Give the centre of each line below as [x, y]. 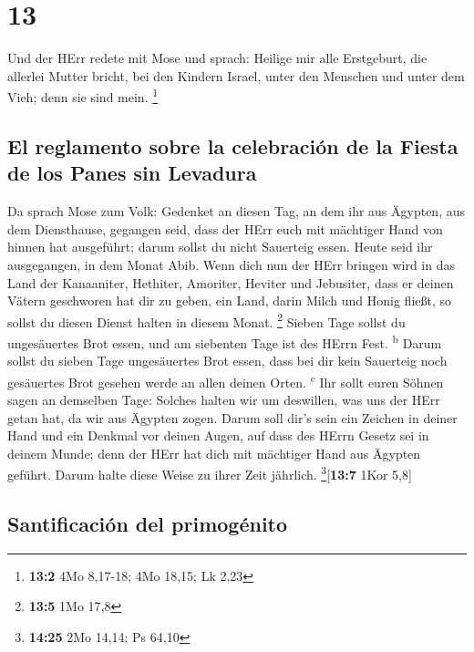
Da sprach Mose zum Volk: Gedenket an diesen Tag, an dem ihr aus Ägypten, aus [237, 211]
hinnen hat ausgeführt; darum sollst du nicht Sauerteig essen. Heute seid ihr [220, 247]
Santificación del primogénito [148, 524]
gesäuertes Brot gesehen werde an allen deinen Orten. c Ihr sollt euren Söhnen [226, 380]
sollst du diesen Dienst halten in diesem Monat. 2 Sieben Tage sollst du [206, 320]
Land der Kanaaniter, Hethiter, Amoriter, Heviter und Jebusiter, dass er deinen [231, 282]
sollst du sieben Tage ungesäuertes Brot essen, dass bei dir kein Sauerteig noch [227, 361]
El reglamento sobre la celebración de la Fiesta [233, 145]
